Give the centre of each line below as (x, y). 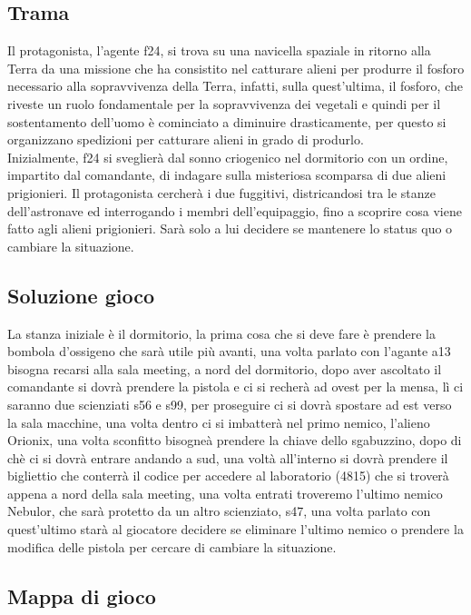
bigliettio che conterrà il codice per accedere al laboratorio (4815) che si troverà (228, 476)
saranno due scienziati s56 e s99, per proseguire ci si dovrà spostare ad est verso (230, 404)
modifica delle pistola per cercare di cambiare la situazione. (172, 546)
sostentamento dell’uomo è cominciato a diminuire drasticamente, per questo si (227, 121)
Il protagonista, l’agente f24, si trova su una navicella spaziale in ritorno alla (219, 50)
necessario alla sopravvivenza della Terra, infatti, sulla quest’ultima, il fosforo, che (235, 86)
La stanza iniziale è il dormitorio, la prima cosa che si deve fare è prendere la (221, 333)
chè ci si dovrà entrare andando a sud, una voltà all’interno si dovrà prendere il (228, 457)
